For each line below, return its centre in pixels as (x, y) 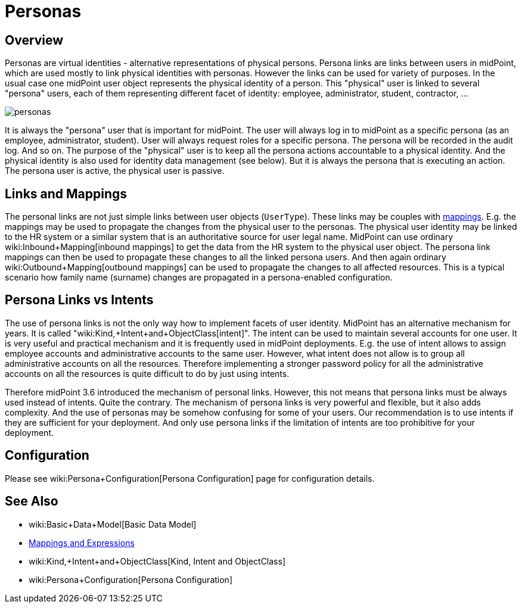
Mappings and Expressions (82, 542)
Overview (34, 40)
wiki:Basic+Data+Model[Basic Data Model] (113, 524)
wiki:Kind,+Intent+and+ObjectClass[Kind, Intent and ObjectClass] (157, 561)
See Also (32, 501)
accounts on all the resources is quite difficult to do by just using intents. (147, 373)
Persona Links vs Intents (79, 300)
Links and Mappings (66, 194)
